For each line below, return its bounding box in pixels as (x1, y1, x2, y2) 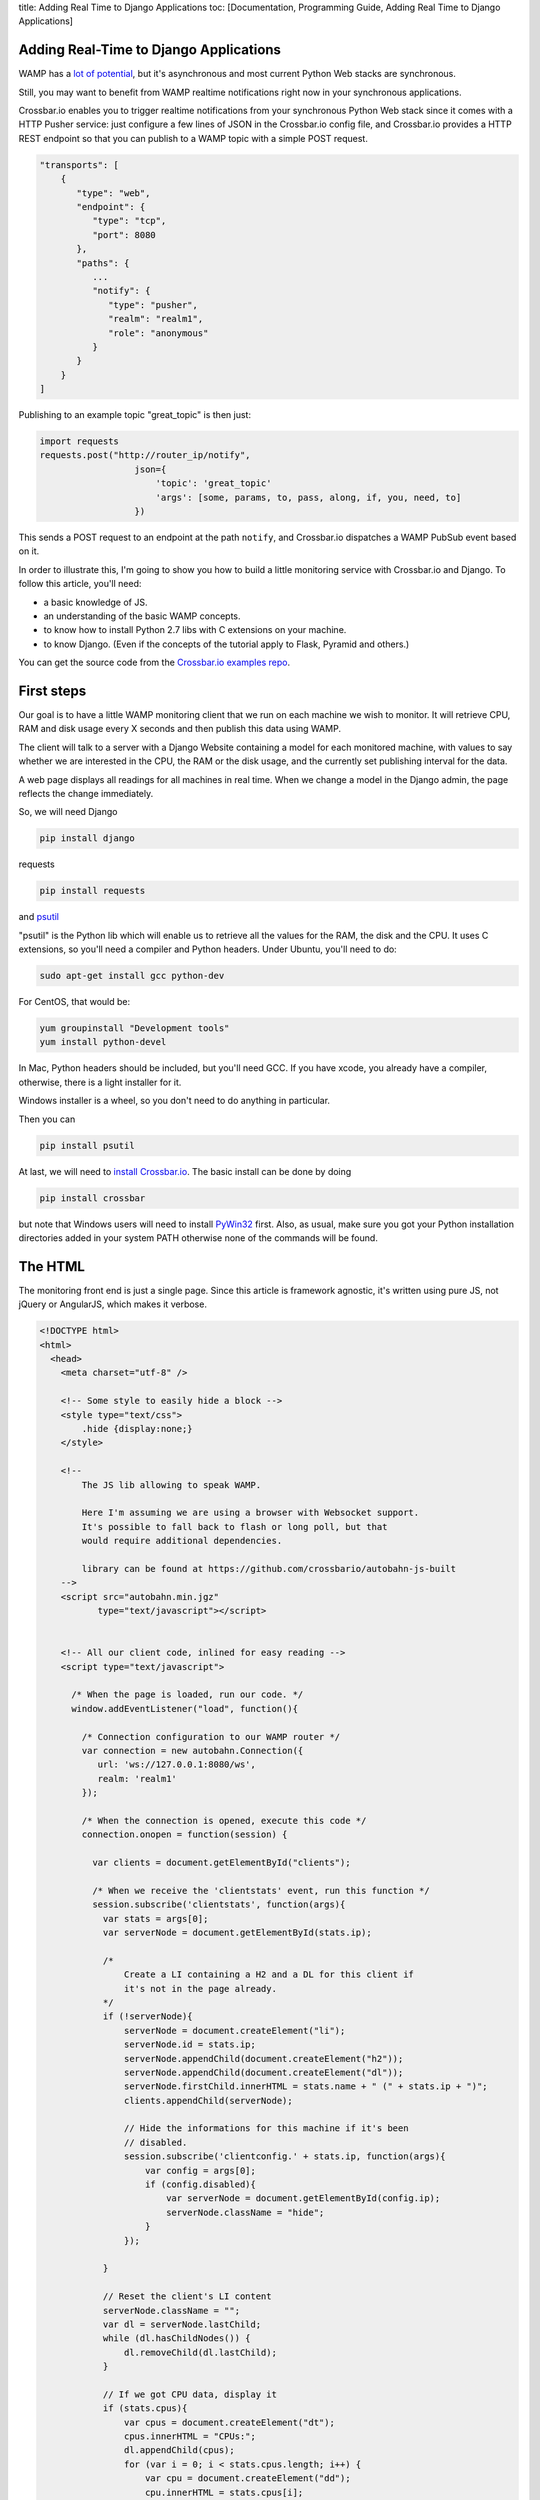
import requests (39, 436, 120, 447)
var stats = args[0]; (102, 1913, 209, 1924)
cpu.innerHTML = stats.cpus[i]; (145, 2486, 304, 2498)
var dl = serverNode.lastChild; (102, 2318, 262, 2330)
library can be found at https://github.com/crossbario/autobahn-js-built (81, 1563, 457, 1574)
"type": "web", (76, 187, 151, 199)
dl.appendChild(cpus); (123, 2445, 235, 2456)
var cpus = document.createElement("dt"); (123, 2416, 335, 2428)
